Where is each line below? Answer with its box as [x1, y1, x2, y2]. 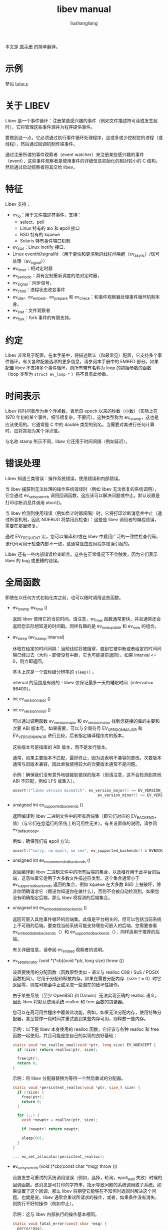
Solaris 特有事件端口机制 [19, 237, 71, 244]
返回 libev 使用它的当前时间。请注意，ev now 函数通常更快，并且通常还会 [12, 616, 161, 623]
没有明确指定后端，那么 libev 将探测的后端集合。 [12, 894, 112, 901]
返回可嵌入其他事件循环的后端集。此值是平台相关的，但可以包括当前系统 [12, 916, 161, 922]
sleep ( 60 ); [21, 1136, 44, 1141]
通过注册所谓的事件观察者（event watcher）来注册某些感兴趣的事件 [5, 151, 144, 158]
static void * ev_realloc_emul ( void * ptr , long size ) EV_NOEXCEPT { [12, 1042, 156, 1047]
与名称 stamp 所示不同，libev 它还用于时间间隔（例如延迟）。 [5, 438, 130, 444]
